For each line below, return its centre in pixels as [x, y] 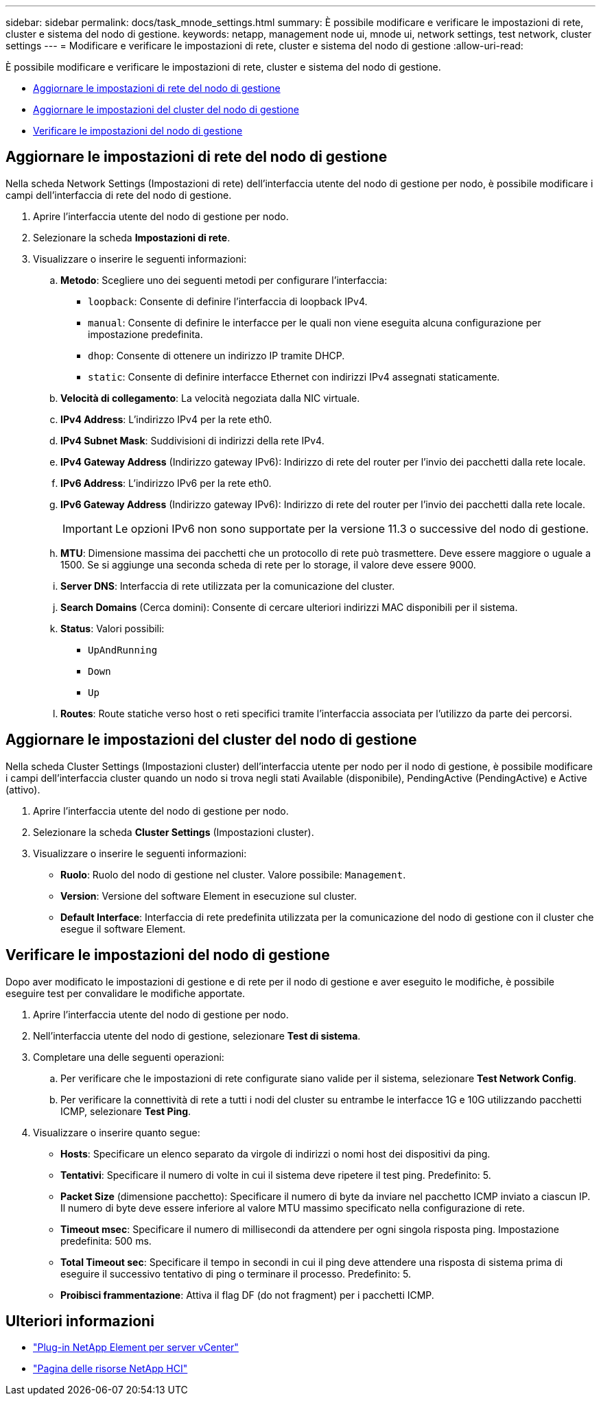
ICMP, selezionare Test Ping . [126, 1111]
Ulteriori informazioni [80, 1321]
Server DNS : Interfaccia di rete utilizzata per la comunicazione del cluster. [228, 586]
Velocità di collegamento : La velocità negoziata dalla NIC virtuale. [210, 398]
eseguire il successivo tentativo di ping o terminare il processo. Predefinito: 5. [236, 1273]
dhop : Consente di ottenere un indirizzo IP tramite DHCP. [216, 355]
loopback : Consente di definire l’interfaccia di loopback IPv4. [228, 301]
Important [87, 528]
